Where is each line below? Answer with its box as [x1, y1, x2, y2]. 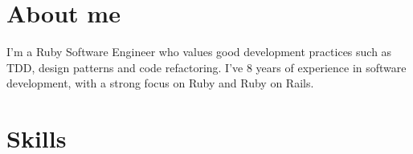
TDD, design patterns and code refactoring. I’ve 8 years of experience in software [6, 59, 407, 75]
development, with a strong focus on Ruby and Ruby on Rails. [6, 75, 314, 91]
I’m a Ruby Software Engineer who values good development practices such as [6, 43, 392, 60]
